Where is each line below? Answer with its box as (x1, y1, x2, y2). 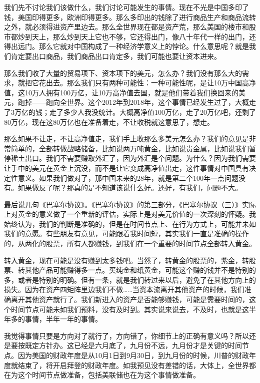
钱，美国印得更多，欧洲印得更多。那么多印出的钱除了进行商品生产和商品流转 (4, 11, 256, 22)
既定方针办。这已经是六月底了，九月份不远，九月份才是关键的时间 (24, 340, 242, 351)
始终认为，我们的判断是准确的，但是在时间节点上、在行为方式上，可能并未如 (4, 218, 256, 229)
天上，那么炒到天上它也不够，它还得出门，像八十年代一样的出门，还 (31, 31, 256, 41)
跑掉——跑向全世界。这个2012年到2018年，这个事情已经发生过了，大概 (17, 97, 249, 107)
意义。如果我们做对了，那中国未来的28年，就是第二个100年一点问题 (17, 172, 238, 183)
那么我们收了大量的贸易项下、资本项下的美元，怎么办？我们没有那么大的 (4, 67, 242, 78)
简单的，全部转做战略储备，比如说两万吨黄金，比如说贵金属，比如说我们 (10, 143, 249, 153)
